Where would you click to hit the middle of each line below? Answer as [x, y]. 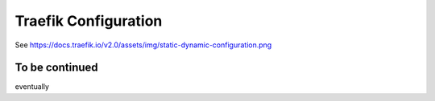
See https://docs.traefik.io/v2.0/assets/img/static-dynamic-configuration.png [143, 45]
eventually [32, 87]
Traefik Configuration [89, 21]
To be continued [56, 68]
